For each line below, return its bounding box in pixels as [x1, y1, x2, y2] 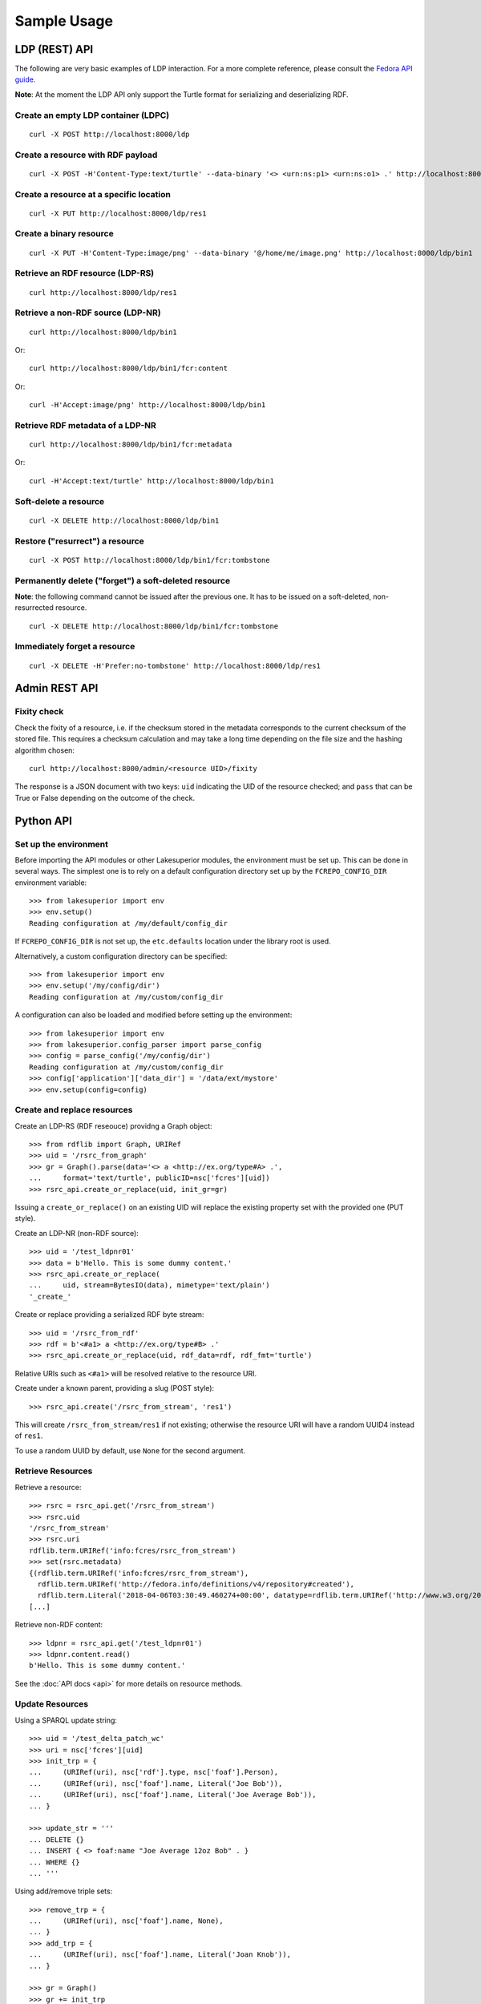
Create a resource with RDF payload [14, 149, 158, 160]
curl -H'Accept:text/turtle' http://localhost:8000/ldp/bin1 [29, 476, 274, 485]
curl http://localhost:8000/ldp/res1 [29, 288, 178, 297]
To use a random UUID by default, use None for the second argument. [14, 1445, 246, 1455]
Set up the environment [14, 838, 108, 850]
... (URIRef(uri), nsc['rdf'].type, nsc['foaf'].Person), [29, 1768, 279, 1777]
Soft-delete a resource [14, 495, 105, 507]
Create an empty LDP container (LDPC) [14, 109, 170, 120]
